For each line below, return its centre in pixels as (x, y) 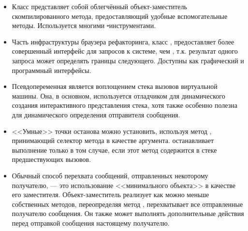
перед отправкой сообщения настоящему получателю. (91, 223)
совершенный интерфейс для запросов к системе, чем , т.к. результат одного (125, 51)
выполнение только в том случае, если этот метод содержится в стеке (114, 150)
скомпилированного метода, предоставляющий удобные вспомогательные (120, 16)
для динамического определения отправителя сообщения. (96, 114)
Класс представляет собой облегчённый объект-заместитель (99, 6)
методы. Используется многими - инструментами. (84, 25)
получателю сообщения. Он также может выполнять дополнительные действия (128, 213)
